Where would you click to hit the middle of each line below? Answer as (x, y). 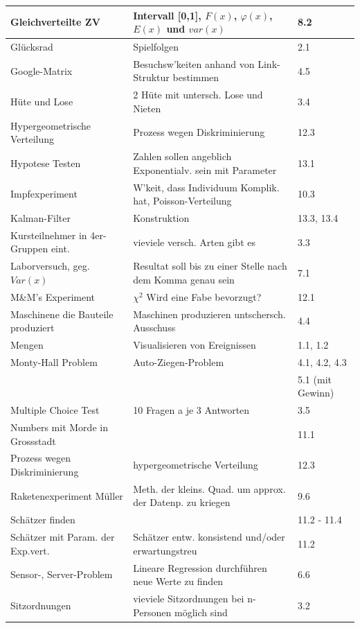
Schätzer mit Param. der (63, 537)
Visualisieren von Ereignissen (195, 344)
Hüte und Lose (42, 102)
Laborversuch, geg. (50, 266)
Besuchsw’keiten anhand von (194, 63)
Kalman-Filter (40, 217)
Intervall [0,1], (167, 15)
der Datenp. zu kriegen (182, 502)
